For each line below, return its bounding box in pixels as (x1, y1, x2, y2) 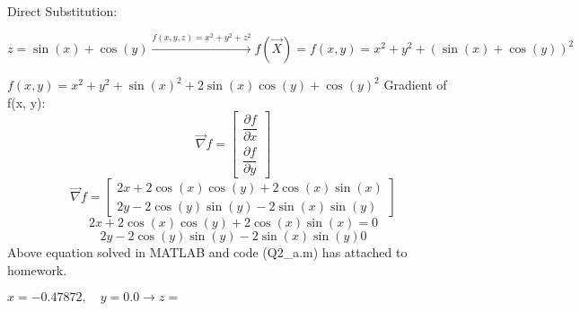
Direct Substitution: (7, 2, 118, 20)
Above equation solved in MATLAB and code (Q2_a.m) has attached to (7, 243, 408, 262)
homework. (7, 260, 67, 279)
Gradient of (383, 75, 447, 93)
